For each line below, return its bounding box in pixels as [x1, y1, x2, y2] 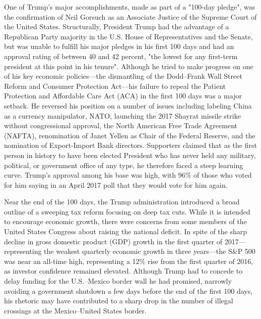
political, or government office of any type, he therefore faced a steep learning [4, 159, 243, 170]
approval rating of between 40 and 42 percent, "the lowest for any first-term [4, 50, 238, 61]
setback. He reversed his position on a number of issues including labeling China [4, 100, 252, 111]
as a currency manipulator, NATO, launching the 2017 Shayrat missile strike [4, 110, 241, 121]
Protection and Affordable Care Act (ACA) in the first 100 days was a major [4, 90, 242, 101]
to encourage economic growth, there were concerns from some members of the [4, 216, 247, 227]
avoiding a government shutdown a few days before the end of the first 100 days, [4, 285, 253, 296]
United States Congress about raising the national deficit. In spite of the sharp [4, 226, 247, 237]
